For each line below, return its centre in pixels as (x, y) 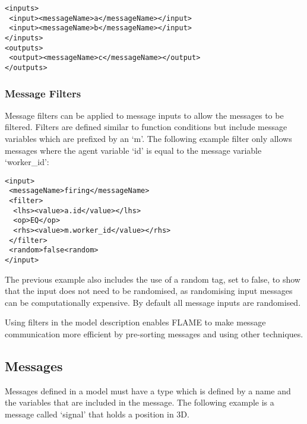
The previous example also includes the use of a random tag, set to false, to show (153, 279)
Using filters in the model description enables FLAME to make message (135, 322)
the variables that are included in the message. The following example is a (140, 402)
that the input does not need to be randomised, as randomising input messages (149, 291)
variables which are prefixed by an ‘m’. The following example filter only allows (148, 138)
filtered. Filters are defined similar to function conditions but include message (146, 127)
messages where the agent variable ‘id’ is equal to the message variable (133, 150)
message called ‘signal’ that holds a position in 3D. (97, 414)
